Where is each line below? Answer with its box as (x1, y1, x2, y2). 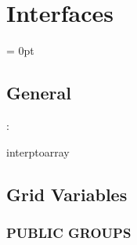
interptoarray (6, 143, 70, 160)
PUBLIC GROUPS (6, 222, 132, 242)
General (6, 81, 71, 105)
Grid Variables (6, 182, 128, 206)
